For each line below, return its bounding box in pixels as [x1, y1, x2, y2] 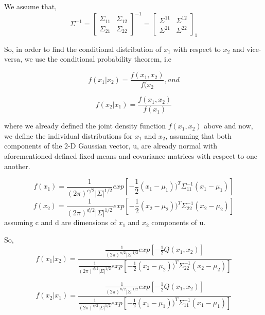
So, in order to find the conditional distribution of [4, 43, 162, 54]
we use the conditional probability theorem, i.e [24, 53, 171, 64]
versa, [4, 53, 23, 64]
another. [4, 160, 30, 171]
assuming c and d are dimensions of [4, 217, 116, 228]
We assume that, [4, 1, 57, 11]
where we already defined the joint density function [4, 120, 166, 131]
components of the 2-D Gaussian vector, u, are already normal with [4, 140, 218, 151]
